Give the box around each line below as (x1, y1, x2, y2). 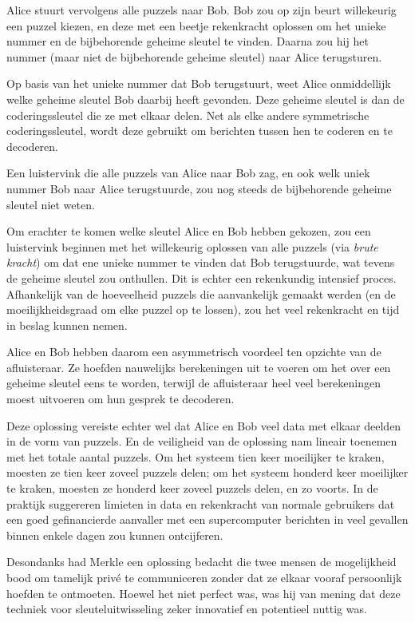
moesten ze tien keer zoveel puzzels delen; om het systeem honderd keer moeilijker (6, 464, 409, 481)
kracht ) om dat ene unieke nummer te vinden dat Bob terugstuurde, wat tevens (6, 254, 395, 271)
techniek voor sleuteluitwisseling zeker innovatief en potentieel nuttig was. (6, 600, 367, 617)
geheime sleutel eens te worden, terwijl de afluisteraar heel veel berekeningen (6, 374, 381, 391)
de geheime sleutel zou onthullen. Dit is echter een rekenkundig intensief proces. (6, 269, 397, 286)
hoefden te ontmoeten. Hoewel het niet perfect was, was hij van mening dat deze (6, 584, 401, 601)
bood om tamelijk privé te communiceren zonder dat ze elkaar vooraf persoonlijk (6, 569, 402, 585)
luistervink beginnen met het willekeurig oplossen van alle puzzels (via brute (6, 238, 378, 255)
